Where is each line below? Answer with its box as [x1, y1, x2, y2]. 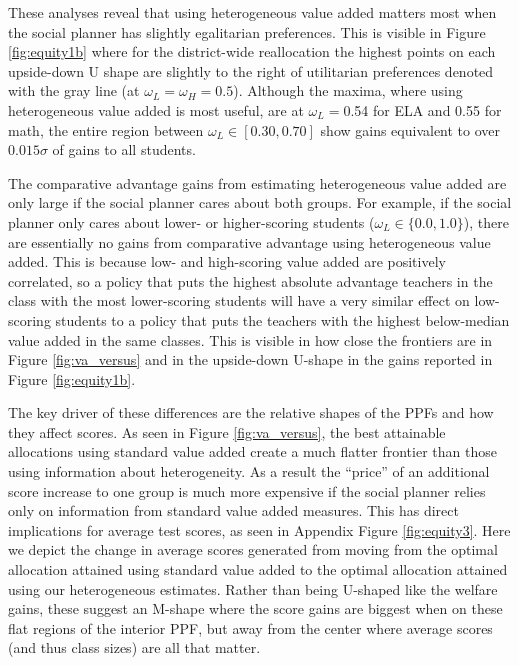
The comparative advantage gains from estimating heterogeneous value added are [8, 172, 507, 193]
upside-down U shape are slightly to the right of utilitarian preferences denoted [8, 60, 494, 81]
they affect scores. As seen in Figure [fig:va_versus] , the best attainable [8, 421, 446, 442]
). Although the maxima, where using [233, 80, 463, 101]
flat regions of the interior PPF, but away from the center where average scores [8, 617, 493, 638]
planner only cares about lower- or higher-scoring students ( [8, 211, 375, 232]
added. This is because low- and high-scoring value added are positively [8, 251, 446, 272]
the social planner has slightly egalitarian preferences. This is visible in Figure [8, 21, 486, 42]
